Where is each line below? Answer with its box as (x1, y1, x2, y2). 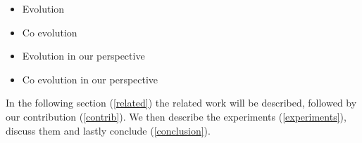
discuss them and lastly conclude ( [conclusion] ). (6, 123, 211, 137)
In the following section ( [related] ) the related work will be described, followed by (6, 95, 357, 110)
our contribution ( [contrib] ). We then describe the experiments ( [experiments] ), (6, 109, 347, 123)
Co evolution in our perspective (22, 71, 158, 86)
